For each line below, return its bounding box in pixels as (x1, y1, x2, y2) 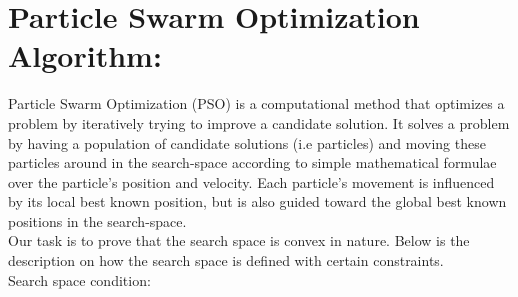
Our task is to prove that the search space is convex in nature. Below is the (8, 230, 470, 251)
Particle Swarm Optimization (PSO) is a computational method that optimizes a (8, 93, 505, 114)
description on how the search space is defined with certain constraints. (8, 250, 444, 271)
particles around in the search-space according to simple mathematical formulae (8, 152, 497, 173)
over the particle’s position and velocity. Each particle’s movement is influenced (8, 171, 495, 192)
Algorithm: (8, 35, 162, 76)
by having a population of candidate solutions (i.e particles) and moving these (8, 132, 486, 153)
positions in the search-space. (8, 210, 187, 231)
